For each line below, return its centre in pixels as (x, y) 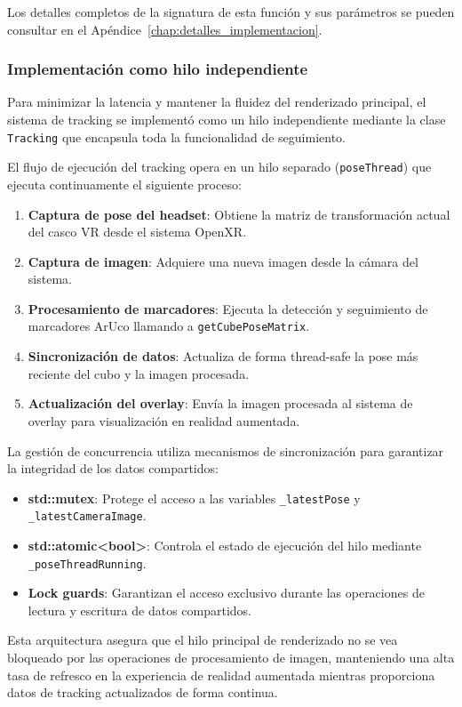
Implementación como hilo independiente (158, 69)
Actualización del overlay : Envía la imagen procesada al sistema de (220, 403)
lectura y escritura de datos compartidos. (140, 610)
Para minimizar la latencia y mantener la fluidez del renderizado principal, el (217, 102)
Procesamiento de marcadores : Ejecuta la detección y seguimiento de (228, 308)
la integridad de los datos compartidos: (113, 468)
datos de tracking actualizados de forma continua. (143, 692)
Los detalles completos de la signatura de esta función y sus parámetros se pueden (231, 12)
